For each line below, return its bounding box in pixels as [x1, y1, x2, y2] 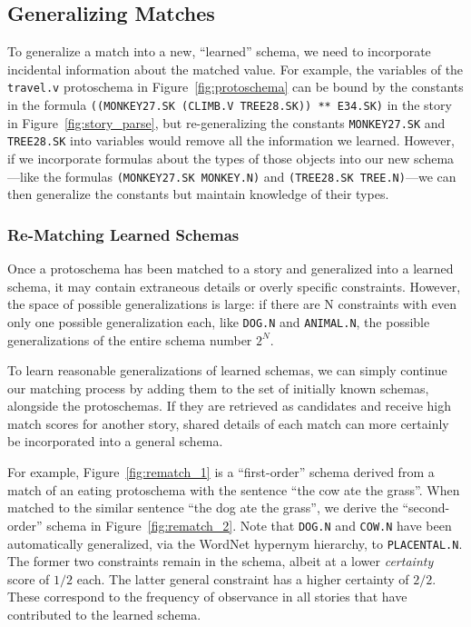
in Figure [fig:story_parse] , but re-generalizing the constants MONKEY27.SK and [7, 113, 446, 132]
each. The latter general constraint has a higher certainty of [76, 569, 409, 588]
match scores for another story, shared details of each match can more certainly [7, 413, 449, 433]
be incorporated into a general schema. [7, 432, 223, 451]
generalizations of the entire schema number [7, 330, 252, 349]
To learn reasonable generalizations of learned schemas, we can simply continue [7, 361, 447, 380]
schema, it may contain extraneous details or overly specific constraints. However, [7, 276, 461, 295]
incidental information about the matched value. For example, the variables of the [7, 59, 464, 78]
